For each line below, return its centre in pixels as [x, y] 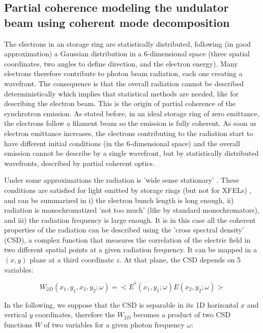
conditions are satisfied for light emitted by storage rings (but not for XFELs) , [128, 190]
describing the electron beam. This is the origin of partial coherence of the [120, 103]
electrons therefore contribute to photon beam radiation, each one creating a [123, 73]
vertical [16, 314]
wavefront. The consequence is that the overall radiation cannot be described [124, 83]
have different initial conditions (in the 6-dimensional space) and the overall [122, 143]
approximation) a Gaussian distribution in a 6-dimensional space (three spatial [127, 54]
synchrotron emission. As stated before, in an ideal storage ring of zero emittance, [132, 113]
